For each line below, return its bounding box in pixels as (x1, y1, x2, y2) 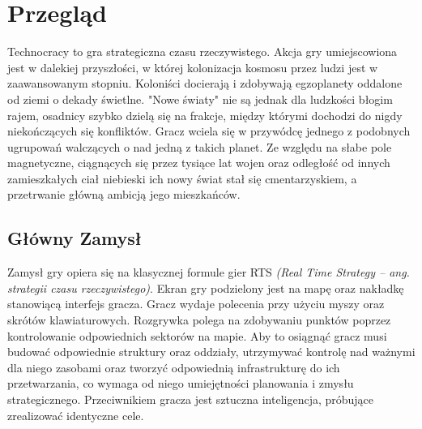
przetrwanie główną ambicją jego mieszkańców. (7, 186, 241, 203)
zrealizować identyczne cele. (7, 406, 144, 423)
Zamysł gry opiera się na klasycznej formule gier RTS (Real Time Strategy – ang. (7, 264, 410, 281)
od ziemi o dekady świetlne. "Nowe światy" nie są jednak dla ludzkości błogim (7, 90, 393, 107)
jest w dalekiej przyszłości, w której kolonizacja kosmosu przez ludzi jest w (7, 58, 378, 75)
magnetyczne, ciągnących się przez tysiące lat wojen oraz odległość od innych (7, 154, 390, 171)
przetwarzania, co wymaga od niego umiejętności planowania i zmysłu (7, 375, 354, 392)
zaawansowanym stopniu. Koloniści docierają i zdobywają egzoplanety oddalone (7, 75, 403, 92)
